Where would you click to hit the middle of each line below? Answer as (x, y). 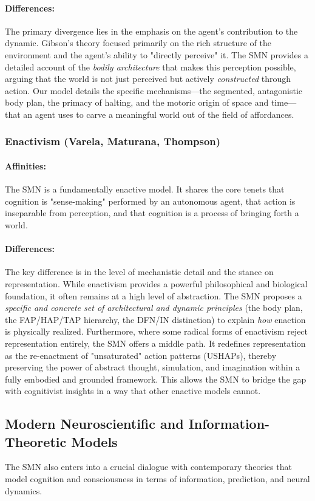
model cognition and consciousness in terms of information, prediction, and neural (157, 479)
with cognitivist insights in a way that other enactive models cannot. (133, 391)
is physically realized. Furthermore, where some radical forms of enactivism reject (157, 331)
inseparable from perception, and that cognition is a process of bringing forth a (152, 213)
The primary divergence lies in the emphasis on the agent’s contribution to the (151, 31)
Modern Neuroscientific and (94, 424)
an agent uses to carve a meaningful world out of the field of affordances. (159, 114)
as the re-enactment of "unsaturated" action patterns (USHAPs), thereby (141, 355)
